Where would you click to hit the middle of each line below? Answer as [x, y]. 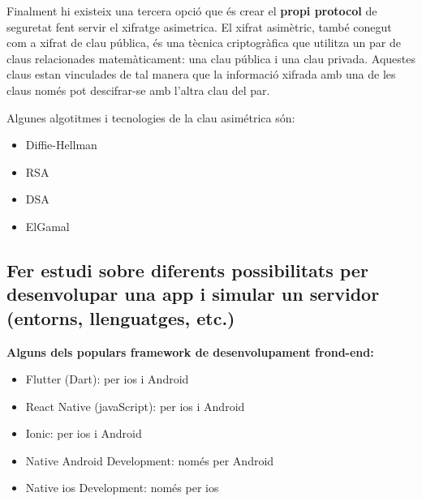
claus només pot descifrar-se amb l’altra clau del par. [138, 90]
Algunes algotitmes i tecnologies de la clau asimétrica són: [151, 117]
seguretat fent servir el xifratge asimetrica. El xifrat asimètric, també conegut [199, 26]
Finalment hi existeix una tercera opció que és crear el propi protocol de [192, 11]
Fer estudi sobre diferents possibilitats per [187, 270]
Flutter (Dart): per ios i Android [107, 379]
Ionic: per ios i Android [84, 433]
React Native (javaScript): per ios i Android [135, 406]
